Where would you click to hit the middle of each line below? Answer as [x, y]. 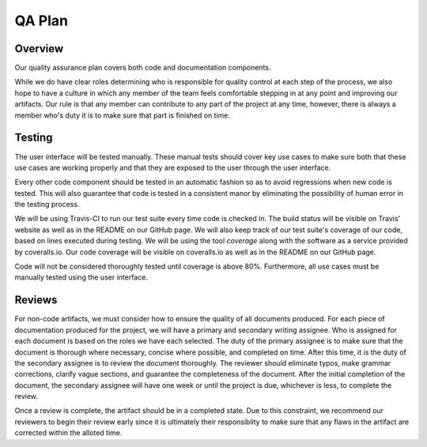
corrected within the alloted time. [68, 433]
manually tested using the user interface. [81, 277]
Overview [39, 49]
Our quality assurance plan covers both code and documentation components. [143, 68]
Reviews [36, 300]
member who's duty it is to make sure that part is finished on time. [123, 115]
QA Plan [42, 21]
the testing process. [47, 205]
